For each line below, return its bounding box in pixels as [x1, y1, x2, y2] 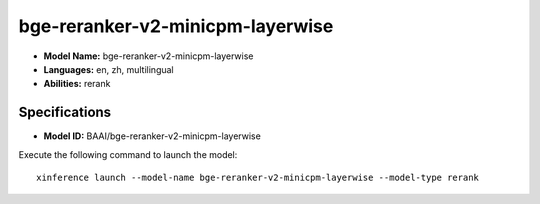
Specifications [18, 104, 112, 121]
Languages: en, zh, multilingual [43, 63, 174, 75]
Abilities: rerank [43, 78, 111, 90]
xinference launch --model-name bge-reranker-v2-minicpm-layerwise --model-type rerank [36, 172, 480, 184]
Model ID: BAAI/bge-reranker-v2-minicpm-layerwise [43, 130, 262, 142]
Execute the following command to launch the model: [18, 148, 238, 160]
